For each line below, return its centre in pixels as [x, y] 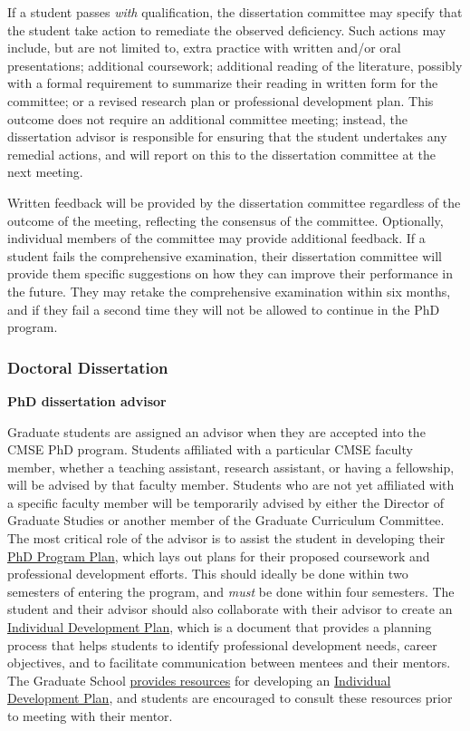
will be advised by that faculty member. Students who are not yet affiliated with [231, 485]
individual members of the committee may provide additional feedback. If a [216, 238]
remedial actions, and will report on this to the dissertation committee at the [221, 154]
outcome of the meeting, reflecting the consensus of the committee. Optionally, [225, 220]
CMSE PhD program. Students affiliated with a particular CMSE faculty [210, 449]
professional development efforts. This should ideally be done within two [208, 574]
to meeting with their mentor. [90, 716]
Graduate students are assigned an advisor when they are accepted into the [216, 431]
